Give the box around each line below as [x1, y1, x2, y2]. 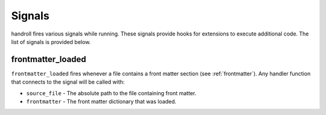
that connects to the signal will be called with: [11, 78, 125, 85]
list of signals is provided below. [11, 38, 91, 45]
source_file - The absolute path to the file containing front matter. [26, 89, 197, 96]
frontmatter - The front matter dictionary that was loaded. [26, 98, 177, 105]
